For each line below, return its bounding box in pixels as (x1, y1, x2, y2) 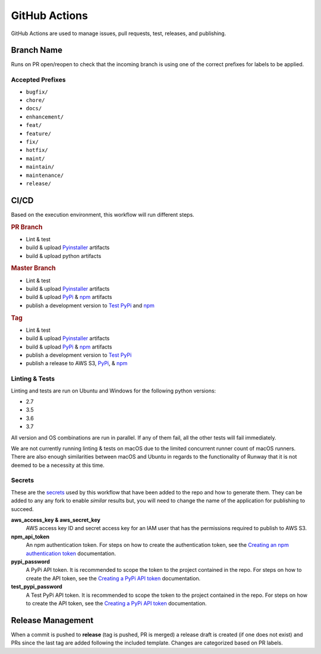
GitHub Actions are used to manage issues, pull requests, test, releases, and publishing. (11, 30, 226, 37)
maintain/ (26, 164, 55, 170)
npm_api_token (11, 533, 50, 540)
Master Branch (11, 264, 56, 272)
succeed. (11, 505, 34, 512)
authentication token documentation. (26, 550, 116, 557)
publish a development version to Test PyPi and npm (26, 301, 155, 309)
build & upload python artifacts (26, 252, 102, 259)
